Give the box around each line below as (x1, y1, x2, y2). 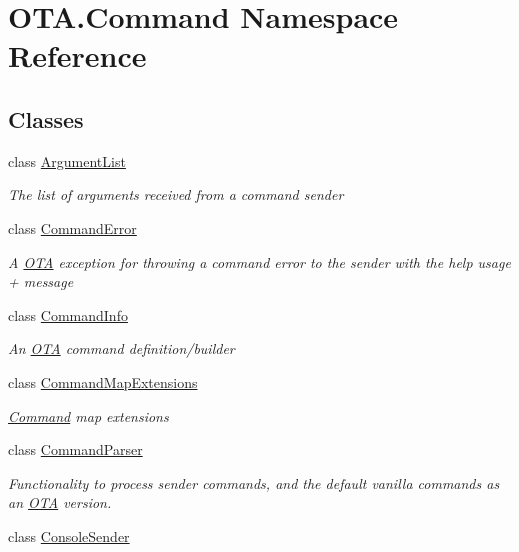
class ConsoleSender (8, 525, 130, 546)
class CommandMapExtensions (8, 371, 198, 392)
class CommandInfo (8, 304, 128, 325)
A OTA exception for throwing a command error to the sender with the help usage (8, 251, 511, 272)
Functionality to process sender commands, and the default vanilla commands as (8, 472, 500, 493)
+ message (8, 271, 74, 292)
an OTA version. (8, 492, 112, 513)
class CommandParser (8, 439, 143, 460)
